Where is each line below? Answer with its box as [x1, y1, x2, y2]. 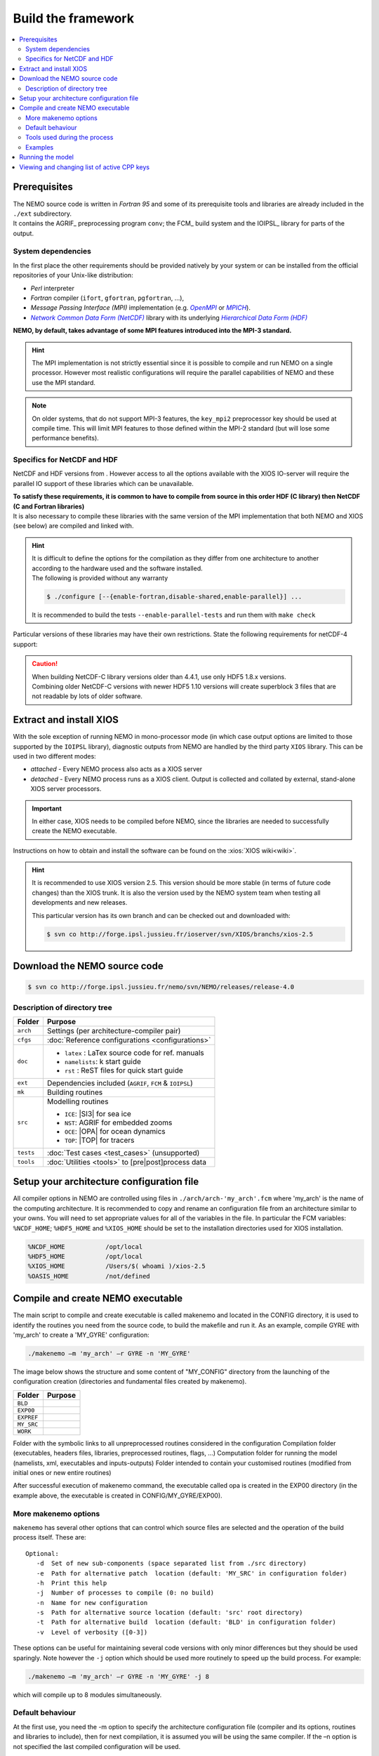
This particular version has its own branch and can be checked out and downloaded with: [32, 911, 291, 919]
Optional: [25, 1549, 59, 1557]
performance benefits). [32, 434, 100, 443]
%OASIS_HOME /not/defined [27, 1272, 150, 1280]
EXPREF [17, 1413, 39, 1421]
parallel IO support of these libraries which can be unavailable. [13, 479, 194, 487]
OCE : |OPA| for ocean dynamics [64, 1126, 166, 1136]
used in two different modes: [13, 752, 96, 760]
